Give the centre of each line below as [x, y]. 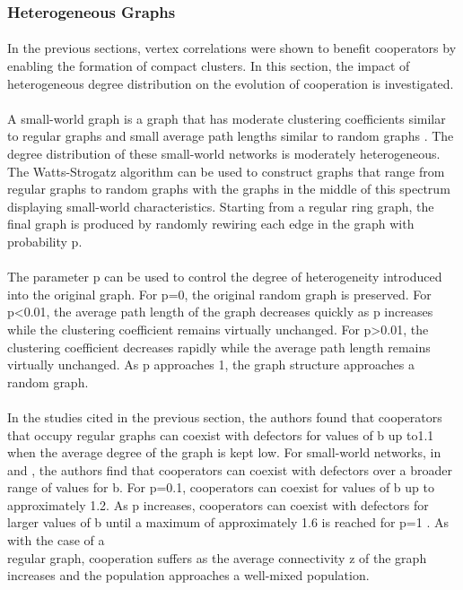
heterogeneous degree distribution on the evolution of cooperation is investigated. [231, 83]
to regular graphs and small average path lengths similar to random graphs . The [231, 136]
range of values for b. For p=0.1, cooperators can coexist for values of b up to [221, 487]
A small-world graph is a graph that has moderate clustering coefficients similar [227, 118]
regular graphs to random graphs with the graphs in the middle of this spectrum [229, 189]
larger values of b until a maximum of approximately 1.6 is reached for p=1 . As [228, 522]
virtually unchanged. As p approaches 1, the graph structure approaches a [211, 364]
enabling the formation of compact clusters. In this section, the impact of [209, 66]
